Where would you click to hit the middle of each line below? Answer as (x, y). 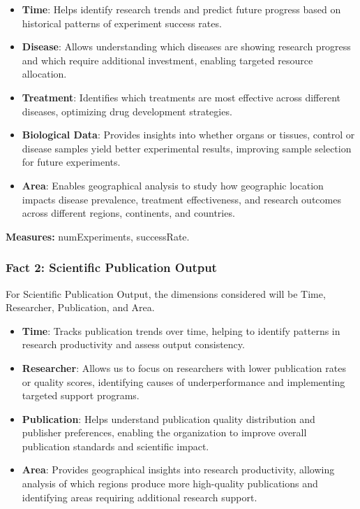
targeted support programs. (81, 395)
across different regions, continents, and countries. (128, 213)
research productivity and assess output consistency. (133, 344)
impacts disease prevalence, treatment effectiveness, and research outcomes (181, 199)
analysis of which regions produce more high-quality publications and (170, 483)
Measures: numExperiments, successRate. (98, 236)
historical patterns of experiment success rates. (122, 23)
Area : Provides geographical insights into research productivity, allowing (178, 469)
